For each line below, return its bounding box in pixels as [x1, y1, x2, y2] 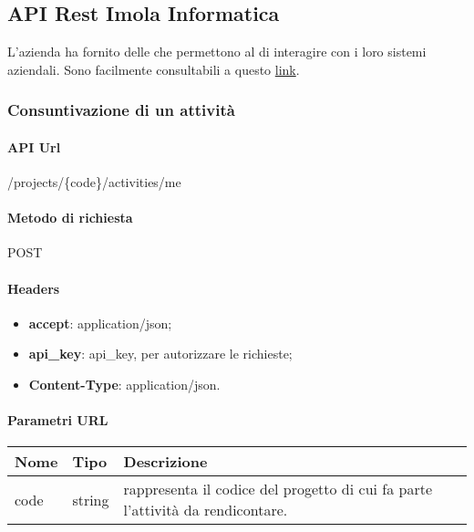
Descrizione [123, 451, 208, 473]
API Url [7, 137, 61, 156]
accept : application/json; [28, 313, 172, 332]
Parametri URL [7, 411, 108, 430]
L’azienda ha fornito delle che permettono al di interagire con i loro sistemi [7, 42, 427, 61]
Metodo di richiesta [7, 208, 133, 227]
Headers [7, 278, 60, 297]
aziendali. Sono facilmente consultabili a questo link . [7, 59, 300, 78]
